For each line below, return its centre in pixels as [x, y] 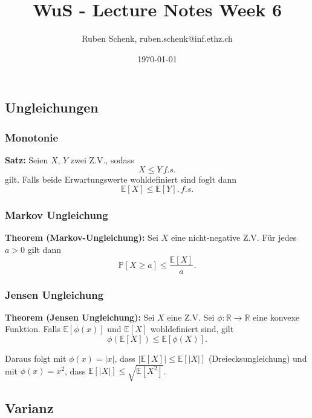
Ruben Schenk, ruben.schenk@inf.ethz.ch [157, 38]
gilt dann [44, 249]
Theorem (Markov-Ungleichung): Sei [82, 237]
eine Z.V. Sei [191, 317]
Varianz [29, 407]
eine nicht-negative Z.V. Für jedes [234, 237]
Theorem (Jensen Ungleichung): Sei [80, 317]
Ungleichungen [52, 107]
